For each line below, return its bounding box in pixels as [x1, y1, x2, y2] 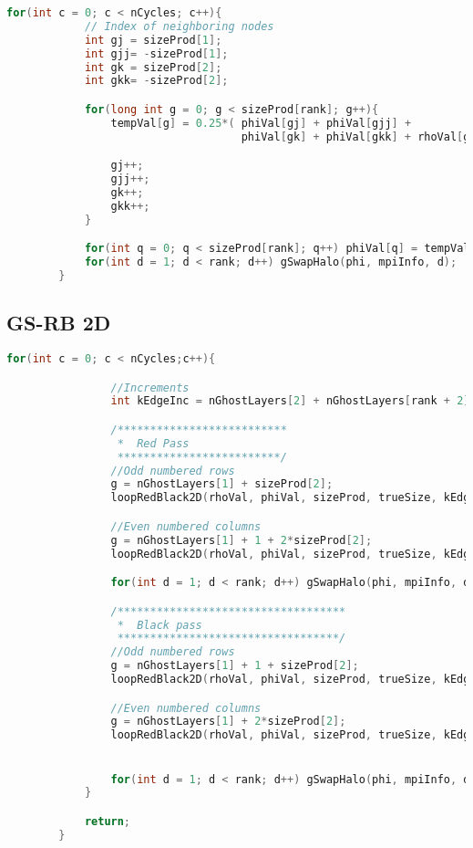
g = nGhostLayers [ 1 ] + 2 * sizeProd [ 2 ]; [110, 715, 346, 728]
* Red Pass [117, 436, 190, 450]
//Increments [110, 381, 190, 394]
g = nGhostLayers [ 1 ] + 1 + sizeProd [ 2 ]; [110, 659, 359, 673]
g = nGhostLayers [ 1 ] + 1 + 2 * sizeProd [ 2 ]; [110, 533, 373, 547]
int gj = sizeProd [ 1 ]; [84, 33, 222, 47]
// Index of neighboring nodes [84, 19, 274, 33]
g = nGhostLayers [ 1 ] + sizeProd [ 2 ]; [110, 477, 334, 491]
